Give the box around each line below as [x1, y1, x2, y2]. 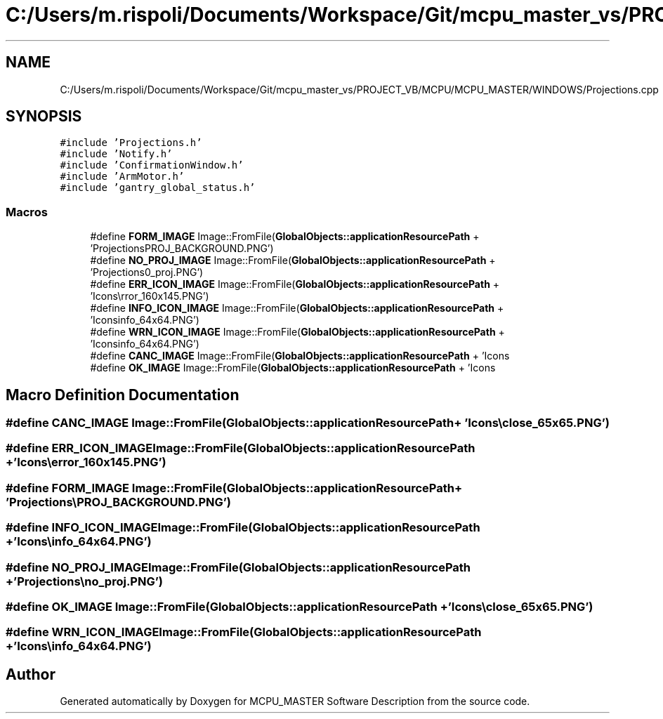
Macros [6, 204, 48, 219]
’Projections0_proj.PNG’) [90, 266, 204, 279]
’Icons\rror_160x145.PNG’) [90, 290, 209, 303]
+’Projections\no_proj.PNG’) [6, 574, 163, 588]
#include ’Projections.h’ [60, 137, 202, 149]
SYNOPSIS [6, 107, 82, 126]
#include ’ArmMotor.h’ [60, 171, 185, 183]
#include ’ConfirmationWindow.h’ [60, 159, 244, 171]
